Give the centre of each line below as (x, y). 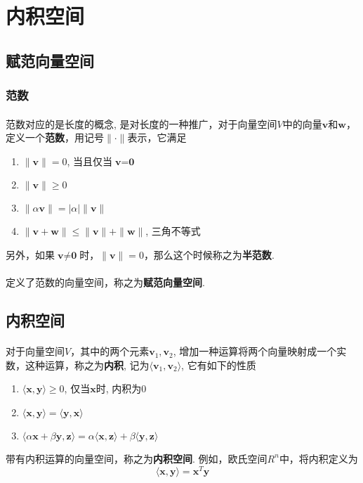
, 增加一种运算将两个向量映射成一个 (255, 351)
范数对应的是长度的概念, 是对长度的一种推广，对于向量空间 (141, 123)
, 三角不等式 (173, 231)
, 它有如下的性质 (219, 365)
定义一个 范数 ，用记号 (55, 137)
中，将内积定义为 (318, 458)
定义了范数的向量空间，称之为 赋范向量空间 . (105, 282)
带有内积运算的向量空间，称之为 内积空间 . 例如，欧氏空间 (137, 458)
